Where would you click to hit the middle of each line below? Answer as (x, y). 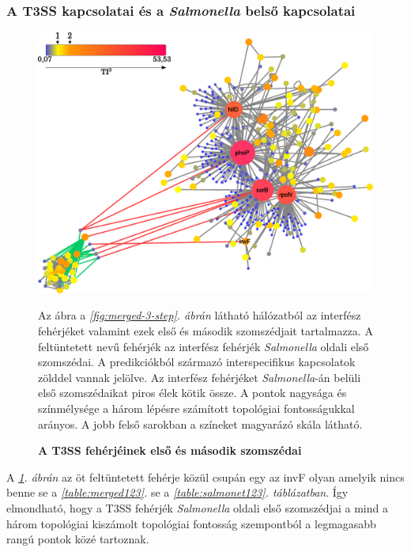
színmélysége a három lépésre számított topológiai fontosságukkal (196, 408)
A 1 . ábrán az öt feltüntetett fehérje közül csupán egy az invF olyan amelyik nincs (205, 476)
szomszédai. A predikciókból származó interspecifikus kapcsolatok (197, 362)
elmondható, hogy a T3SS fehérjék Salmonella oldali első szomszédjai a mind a (197, 507)
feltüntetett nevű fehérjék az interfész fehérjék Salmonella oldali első (204, 346)
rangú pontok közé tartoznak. (78, 539)
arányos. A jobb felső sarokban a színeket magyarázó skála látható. (200, 423)
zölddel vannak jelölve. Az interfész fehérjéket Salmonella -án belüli (200, 377)
